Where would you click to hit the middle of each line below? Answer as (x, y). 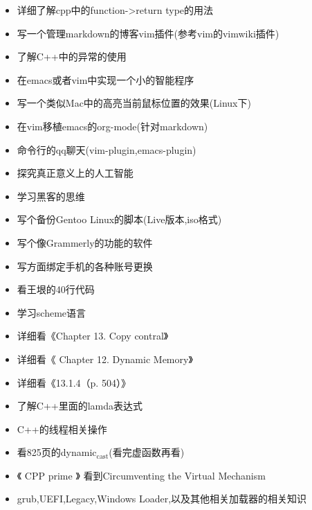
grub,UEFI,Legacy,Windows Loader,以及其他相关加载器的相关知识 (162, 499)
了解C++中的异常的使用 (72, 56)
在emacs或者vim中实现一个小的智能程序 (105, 79)
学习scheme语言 (52, 312)
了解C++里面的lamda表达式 (80, 406)
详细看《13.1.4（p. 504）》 (74, 382)
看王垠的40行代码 (56, 289)
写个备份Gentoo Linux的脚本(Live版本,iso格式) (119, 219)
